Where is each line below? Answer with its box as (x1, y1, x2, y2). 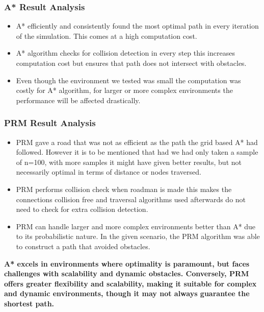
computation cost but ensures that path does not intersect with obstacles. (16, 58, 247, 68)
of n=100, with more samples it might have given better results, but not (16, 156, 242, 167)
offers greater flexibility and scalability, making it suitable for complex (4, 278, 257, 289)
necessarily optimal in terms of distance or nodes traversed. (16, 166, 201, 177)
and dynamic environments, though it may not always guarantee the (4, 288, 250, 299)
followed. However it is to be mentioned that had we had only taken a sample (16, 147, 258, 157)
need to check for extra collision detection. (16, 204, 148, 214)
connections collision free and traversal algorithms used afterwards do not (16, 194, 246, 204)
